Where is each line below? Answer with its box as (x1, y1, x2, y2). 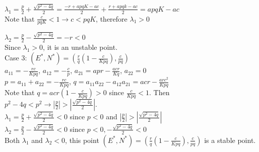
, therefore (96, 13, 127, 24)
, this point (65, 134, 99, 145)
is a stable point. (204, 134, 256, 145)
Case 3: (5, 52, 27, 63)
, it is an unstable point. (43, 41, 118, 52)
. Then (149, 87, 170, 98)
